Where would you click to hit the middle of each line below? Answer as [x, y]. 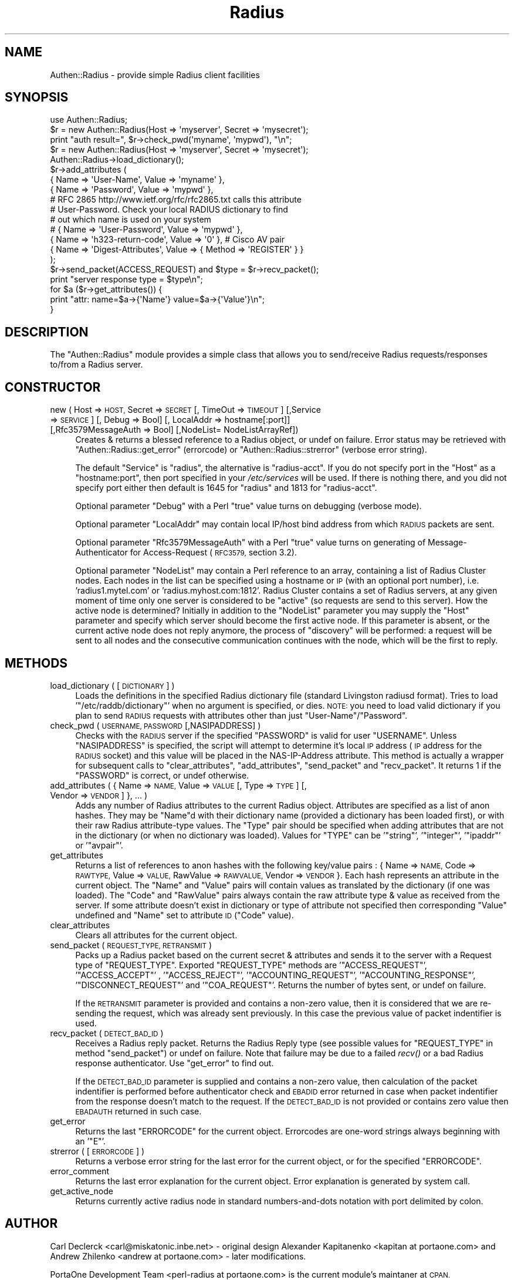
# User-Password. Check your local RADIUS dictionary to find [169, 210]
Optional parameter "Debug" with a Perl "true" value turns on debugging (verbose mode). [248, 506]
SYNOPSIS [37, 97]
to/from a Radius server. [97, 365]
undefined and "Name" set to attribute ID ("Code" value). [185, 915]
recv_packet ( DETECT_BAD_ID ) [107, 1033]
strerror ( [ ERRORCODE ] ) [97, 1151]
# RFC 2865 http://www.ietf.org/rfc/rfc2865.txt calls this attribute [176, 200]
